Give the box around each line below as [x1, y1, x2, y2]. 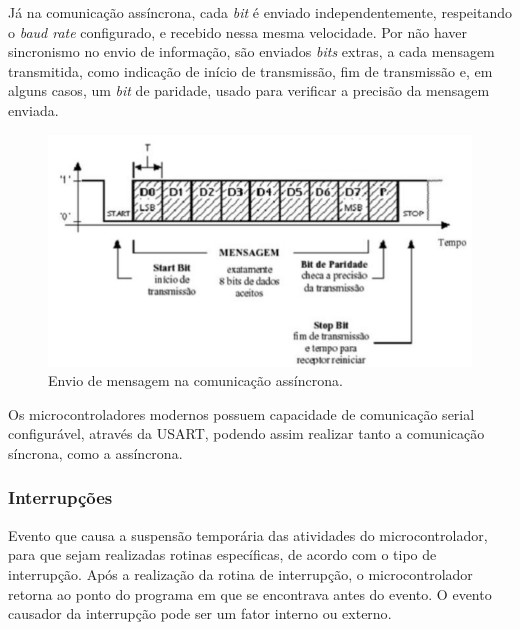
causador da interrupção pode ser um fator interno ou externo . [8, 603, 392, 624]
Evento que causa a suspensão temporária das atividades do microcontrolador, [8, 524, 488, 545]
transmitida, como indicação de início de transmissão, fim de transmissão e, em [8, 60, 493, 81]
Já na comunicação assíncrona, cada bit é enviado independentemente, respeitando [8, 2, 512, 22]
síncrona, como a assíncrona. [8, 442, 183, 463]
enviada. [8, 99, 59, 120]
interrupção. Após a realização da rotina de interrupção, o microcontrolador [8, 563, 473, 584]
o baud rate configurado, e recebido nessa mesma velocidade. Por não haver [8, 21, 468, 42]
